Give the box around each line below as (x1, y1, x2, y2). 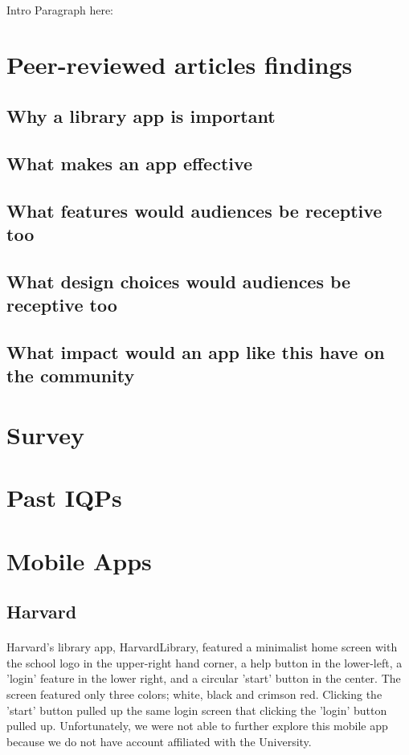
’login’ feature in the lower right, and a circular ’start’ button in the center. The (6, 670, 401, 687)
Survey (6, 418, 84, 451)
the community (6, 363, 135, 388)
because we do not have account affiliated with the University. (6, 733, 312, 749)
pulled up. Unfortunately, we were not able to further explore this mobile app (6, 717, 388, 734)
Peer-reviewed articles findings (6, 48, 353, 81)
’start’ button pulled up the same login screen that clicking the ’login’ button (6, 701, 387, 718)
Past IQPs (6, 481, 122, 514)
